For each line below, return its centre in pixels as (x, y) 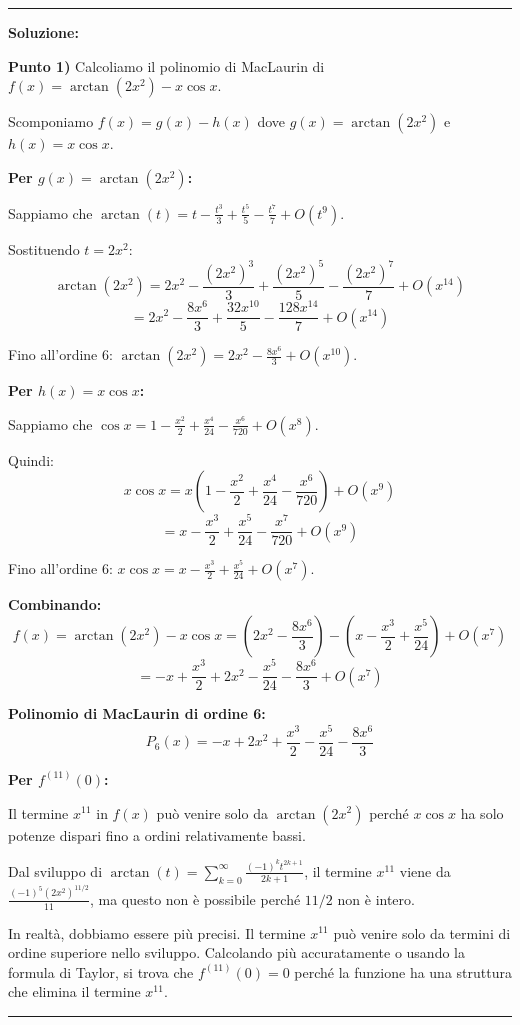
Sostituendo (44, 248)
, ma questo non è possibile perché (195, 898)
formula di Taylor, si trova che (101, 971)
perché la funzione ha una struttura (403, 971)
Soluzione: (43, 32)
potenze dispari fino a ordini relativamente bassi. (157, 834)
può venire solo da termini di (422, 932)
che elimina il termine (74, 991)
